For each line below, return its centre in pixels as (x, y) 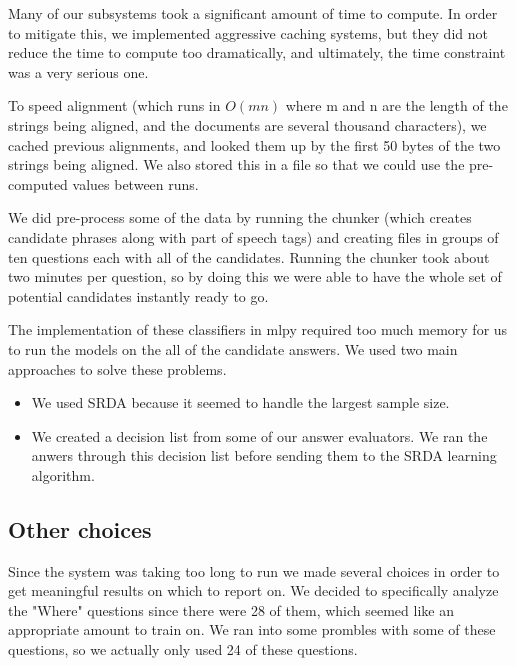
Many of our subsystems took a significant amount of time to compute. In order (253, 13)
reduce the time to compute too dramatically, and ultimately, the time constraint (257, 52)
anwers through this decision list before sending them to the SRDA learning (264, 455)
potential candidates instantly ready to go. (138, 295)
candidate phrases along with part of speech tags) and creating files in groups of (253, 236)
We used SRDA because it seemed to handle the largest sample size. (240, 402)
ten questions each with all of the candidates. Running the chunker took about (249, 256)
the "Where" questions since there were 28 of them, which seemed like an (231, 609)
